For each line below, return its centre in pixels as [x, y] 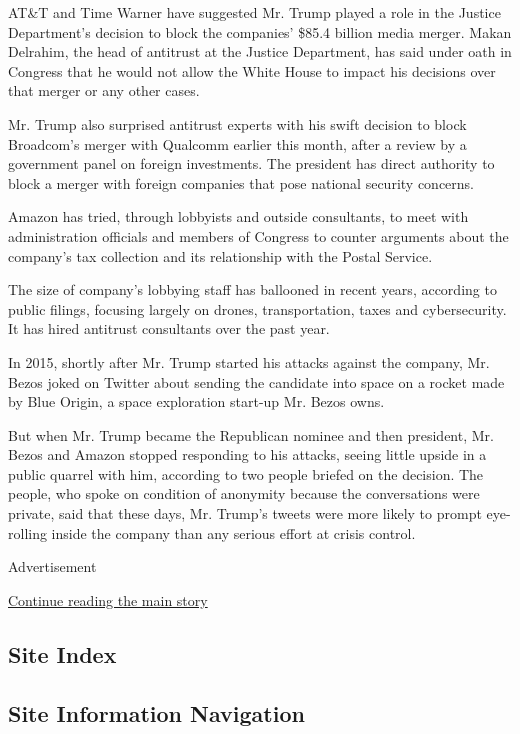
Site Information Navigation [156, 712]
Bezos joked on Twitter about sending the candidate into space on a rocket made [256, 381]
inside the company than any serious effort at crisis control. [233, 532]
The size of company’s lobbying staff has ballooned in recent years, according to [252, 289]
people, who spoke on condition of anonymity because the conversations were [244, 493]
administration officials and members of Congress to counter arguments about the [258, 235]
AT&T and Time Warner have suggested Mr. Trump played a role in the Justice [254, 12]
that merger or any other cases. [104, 90]
